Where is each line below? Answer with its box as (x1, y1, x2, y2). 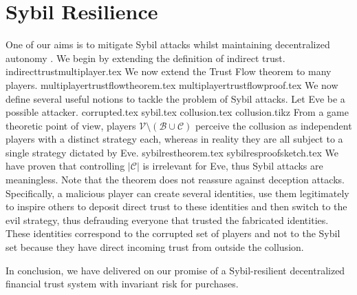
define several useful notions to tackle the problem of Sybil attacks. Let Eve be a (6, 91, 345, 105)
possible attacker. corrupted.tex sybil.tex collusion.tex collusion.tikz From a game (6, 105, 349, 119)
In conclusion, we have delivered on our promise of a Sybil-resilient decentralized (6, 263, 345, 277)
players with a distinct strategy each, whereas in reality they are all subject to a (6, 132, 343, 146)
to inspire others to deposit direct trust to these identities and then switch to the (6, 199, 347, 214)
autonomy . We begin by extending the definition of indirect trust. (6, 50, 285, 65)
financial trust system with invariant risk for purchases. (6, 276, 239, 291)
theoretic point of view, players (6, 118, 136, 132)
